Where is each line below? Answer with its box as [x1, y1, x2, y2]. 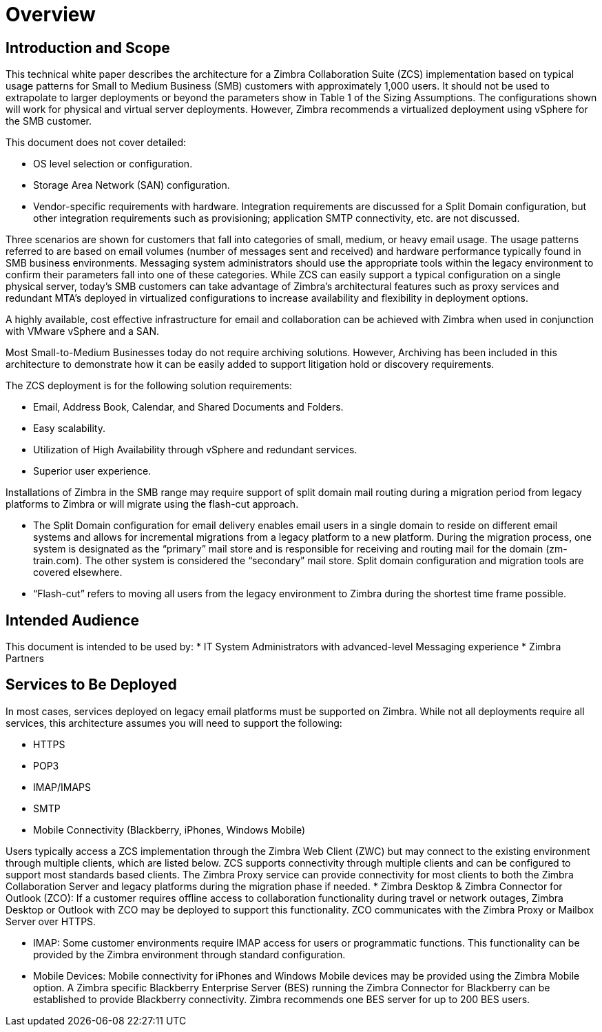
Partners [6, 652, 44, 665]
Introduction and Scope [6, 39, 170, 56]
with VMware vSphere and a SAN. [6, 325, 160, 338]
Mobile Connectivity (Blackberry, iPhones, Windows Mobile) [33, 823, 306, 836]
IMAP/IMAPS [33, 781, 92, 793]
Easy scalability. [33, 422, 105, 435]
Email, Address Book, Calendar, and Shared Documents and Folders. [33, 401, 344, 413]
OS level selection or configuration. [33, 158, 193, 170]
